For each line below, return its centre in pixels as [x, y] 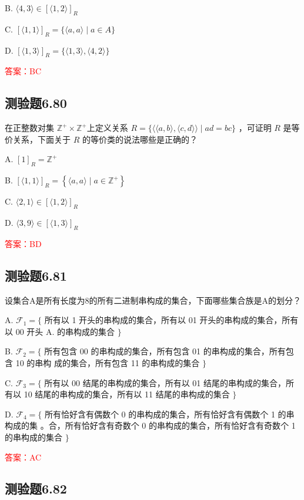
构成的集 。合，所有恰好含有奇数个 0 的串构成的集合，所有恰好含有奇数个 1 [150, 425]
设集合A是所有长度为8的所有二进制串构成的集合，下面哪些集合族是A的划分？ [153, 300]
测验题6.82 [36, 489]
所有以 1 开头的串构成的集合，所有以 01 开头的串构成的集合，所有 [171, 320]
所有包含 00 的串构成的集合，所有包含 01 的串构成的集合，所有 [165, 351]
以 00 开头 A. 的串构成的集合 [60, 331]
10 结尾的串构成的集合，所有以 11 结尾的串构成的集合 [127, 394]
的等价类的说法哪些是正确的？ [140, 139]
